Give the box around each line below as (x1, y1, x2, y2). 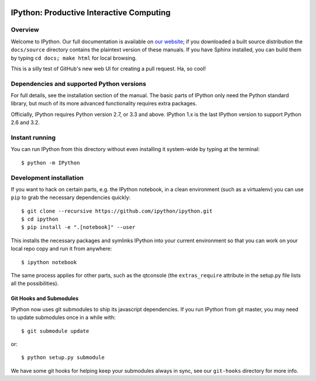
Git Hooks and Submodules (11, 295, 79, 302)
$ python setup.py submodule (21, 354, 105, 361)
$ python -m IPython (21, 159, 80, 166)
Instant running (11, 133, 56, 142)
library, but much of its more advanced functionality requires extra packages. (11, 100, 197, 107)
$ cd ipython (21, 216, 59, 222)
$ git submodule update (21, 328, 90, 334)
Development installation (11, 173, 84, 181)
